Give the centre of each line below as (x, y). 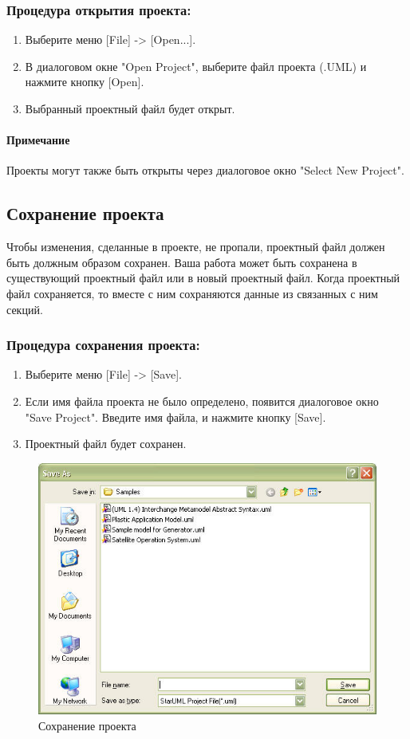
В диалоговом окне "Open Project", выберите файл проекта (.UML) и (196, 66)
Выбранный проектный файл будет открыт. (130, 108)
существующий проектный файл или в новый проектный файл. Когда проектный (203, 278)
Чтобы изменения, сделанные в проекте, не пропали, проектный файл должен (196, 247)
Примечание (38, 140)
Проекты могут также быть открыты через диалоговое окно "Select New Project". (205, 170)
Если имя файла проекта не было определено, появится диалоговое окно (202, 401)
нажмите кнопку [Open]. (85, 82)
